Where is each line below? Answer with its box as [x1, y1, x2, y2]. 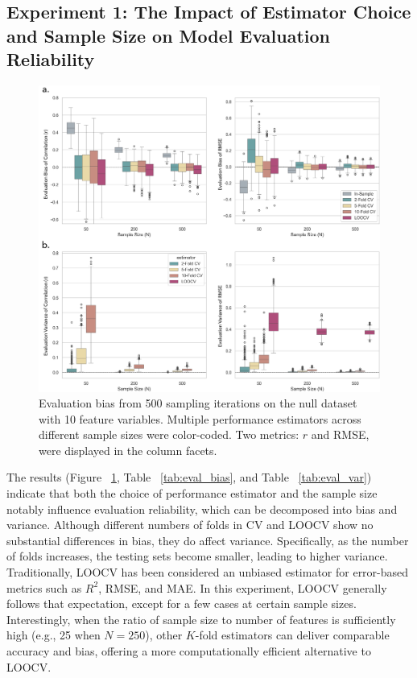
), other [145, 626, 183, 643]
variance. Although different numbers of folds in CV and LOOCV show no [6, 516, 374, 533]
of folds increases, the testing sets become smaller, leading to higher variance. [6, 548, 388, 564]
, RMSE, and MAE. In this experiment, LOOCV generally [98, 579, 387, 596]
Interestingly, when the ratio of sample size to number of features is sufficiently [6, 610, 396, 627]
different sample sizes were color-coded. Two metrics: [39, 426, 299, 443]
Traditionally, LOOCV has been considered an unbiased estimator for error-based [6, 564, 409, 581]
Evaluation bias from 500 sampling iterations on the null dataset [39, 395, 357, 411]
